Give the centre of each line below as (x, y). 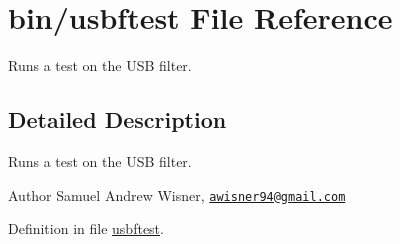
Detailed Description (117, 119)
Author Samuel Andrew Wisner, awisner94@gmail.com (177, 194)
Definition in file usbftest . (86, 228)
